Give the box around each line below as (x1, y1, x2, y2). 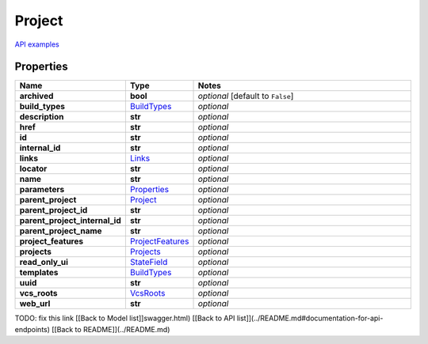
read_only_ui (19, 257, 69, 268)
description (19, 112, 64, 123)
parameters (19, 184, 65, 195)
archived (19, 91, 54, 102)
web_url (19, 298, 51, 309)
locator (19, 163, 48, 174)
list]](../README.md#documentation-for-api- (236, 313, 384, 323)
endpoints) (14, 324, 51, 334)
